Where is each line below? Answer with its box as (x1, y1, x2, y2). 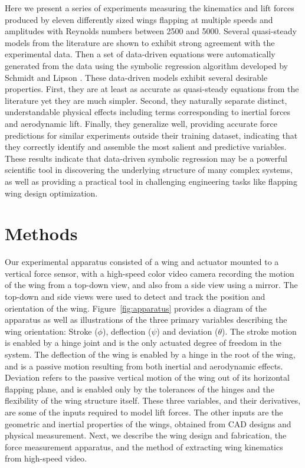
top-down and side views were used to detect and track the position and (5, 290, 265, 302)
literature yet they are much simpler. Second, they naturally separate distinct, (5, 94, 287, 106)
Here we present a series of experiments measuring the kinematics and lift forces (5, 2, 294, 14)
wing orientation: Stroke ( (5, 325, 98, 337)
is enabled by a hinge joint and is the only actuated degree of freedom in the (5, 336, 281, 349)
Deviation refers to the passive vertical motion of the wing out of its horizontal (5, 371, 290, 384)
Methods (5, 221, 78, 246)
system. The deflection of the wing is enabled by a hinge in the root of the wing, (5, 348, 296, 360)
